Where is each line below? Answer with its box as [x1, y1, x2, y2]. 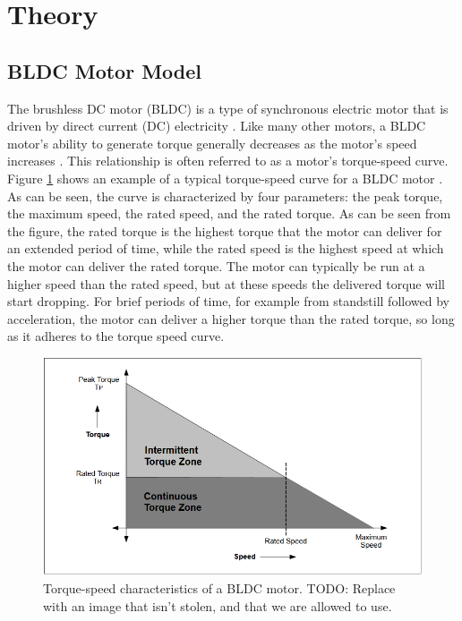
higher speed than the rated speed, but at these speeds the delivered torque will [7, 274, 445, 293]
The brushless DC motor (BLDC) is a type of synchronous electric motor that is [7, 98, 449, 117]
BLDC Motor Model [7, 56, 202, 84]
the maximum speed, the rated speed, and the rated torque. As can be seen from [7, 204, 451, 223]
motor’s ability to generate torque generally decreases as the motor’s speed [7, 133, 417, 152]
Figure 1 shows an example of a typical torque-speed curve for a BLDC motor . [7, 168, 443, 187]
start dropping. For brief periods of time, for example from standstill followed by [7, 292, 449, 310]
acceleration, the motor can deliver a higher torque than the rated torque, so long [7, 309, 455, 328]
